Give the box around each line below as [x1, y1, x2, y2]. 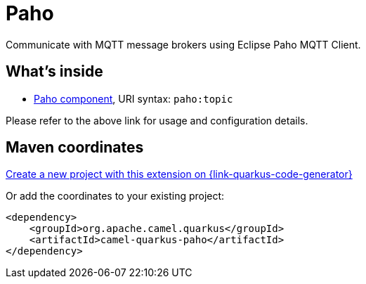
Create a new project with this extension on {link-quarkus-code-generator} [6, 168, 353, 181]
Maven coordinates [6, 138, 144, 157]
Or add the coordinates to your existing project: [6, 190, 225, 202]
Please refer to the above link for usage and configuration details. [6, 114, 308, 127]
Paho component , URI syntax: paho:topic [34, 92, 233, 105]
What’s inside [6, 63, 103, 81]
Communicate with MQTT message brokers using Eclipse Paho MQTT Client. [6, 38, 361, 51]
